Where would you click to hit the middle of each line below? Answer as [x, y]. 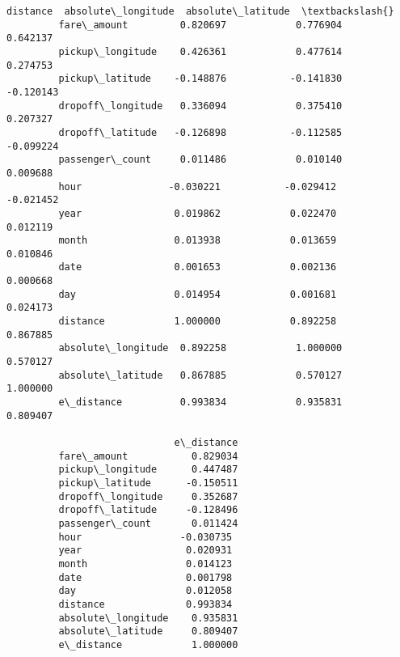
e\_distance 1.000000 [148, 644]
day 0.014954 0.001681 [198, 294]
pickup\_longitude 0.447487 [148, 470]
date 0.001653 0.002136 [198, 267]
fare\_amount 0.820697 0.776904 [200, 25]
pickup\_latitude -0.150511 [148, 483]
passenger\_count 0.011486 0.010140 [200, 160]
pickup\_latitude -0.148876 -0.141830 [200, 79]
